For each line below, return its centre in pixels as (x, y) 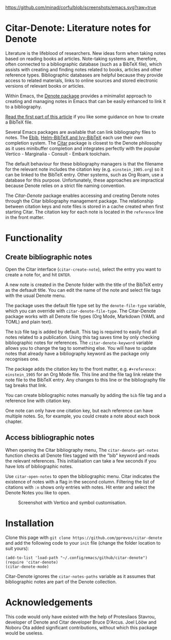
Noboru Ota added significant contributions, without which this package (81, 627)
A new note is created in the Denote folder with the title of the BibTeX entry (84, 285)
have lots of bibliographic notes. (39, 466)
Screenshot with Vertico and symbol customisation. (72, 503)
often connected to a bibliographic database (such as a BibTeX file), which (84, 64)
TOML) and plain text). (29, 322)
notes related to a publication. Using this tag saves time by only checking (82, 337)
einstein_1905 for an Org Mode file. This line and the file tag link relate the (84, 374)
